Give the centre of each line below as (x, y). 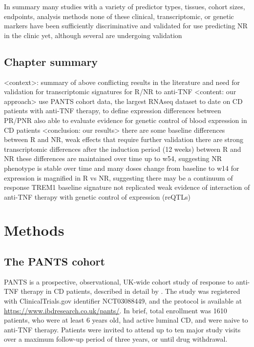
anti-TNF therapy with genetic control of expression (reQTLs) (97, 196)
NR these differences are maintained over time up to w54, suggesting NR (113, 158)
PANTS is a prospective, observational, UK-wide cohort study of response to (119, 281)
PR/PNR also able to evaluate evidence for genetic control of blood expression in (126, 120)
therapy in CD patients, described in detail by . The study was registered (130, 291)
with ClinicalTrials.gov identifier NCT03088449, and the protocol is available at (123, 301)
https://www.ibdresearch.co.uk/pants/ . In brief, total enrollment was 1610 (116, 310)
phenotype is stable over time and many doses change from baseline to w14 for (122, 168)
